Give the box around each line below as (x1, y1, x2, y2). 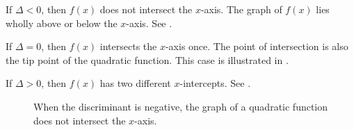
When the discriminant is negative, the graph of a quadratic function (33, 99, 328, 113)
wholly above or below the (6, 15, 118, 30)
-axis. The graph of (200, 2, 282, 16)
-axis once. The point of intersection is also (165, 39, 348, 54)
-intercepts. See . (179, 76, 251, 90)
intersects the (99, 39, 157, 54)
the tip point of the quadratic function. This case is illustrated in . (6, 52, 289, 67)
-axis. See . (126, 15, 172, 30)
